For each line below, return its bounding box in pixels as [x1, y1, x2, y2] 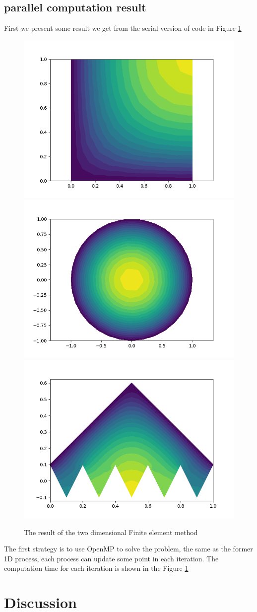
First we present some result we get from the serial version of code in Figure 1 [4, 23, 242, 33]
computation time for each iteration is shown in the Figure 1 [4, 563, 189, 573]
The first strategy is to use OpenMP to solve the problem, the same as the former [4, 544, 253, 554]
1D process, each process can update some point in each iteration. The [4, 553, 219, 563]
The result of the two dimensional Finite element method [24, 527, 198, 537]
